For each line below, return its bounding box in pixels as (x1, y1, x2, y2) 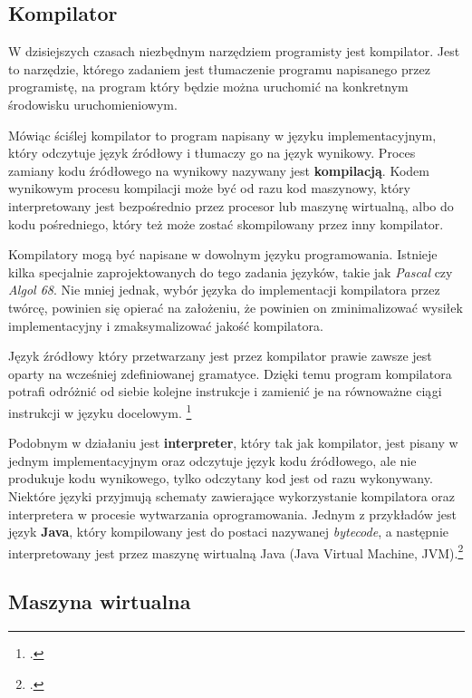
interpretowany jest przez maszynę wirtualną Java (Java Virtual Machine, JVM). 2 (8, 540, 464, 562)
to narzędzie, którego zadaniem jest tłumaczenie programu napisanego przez (8, 59, 430, 78)
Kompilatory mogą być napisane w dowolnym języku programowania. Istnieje (8, 245, 438, 264)
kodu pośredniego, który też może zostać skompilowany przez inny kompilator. (8, 214, 444, 233)
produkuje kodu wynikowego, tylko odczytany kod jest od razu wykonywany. (8, 469, 433, 488)
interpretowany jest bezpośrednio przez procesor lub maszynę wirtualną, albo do (8, 196, 454, 215)
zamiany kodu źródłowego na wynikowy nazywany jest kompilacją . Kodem (8, 160, 429, 179)
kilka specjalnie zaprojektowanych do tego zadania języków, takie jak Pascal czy (8, 262, 453, 281)
